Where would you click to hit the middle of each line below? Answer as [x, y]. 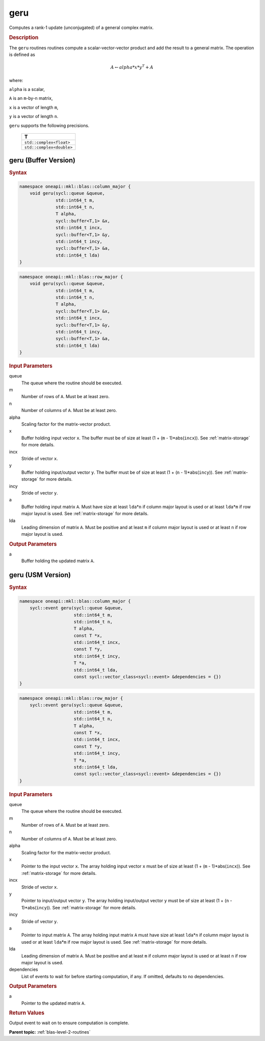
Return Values [27, 1013]
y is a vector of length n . [34, 116]
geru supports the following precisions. [49, 125]
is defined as [22, 55]
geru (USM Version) [40, 575]
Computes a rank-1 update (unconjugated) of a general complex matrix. [81, 28]
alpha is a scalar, [27, 89]
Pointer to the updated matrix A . [53, 1003]
